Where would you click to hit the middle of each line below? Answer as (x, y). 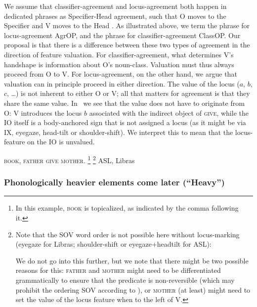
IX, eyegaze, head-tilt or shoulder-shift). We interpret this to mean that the (119, 132)
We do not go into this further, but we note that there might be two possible (132, 260)
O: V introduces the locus (43, 112)
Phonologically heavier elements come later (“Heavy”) (114, 182)
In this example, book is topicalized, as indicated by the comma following (127, 208)
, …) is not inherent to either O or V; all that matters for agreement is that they (128, 93)
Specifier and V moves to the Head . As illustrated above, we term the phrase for (127, 25)
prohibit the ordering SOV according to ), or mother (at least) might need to (133, 289)
